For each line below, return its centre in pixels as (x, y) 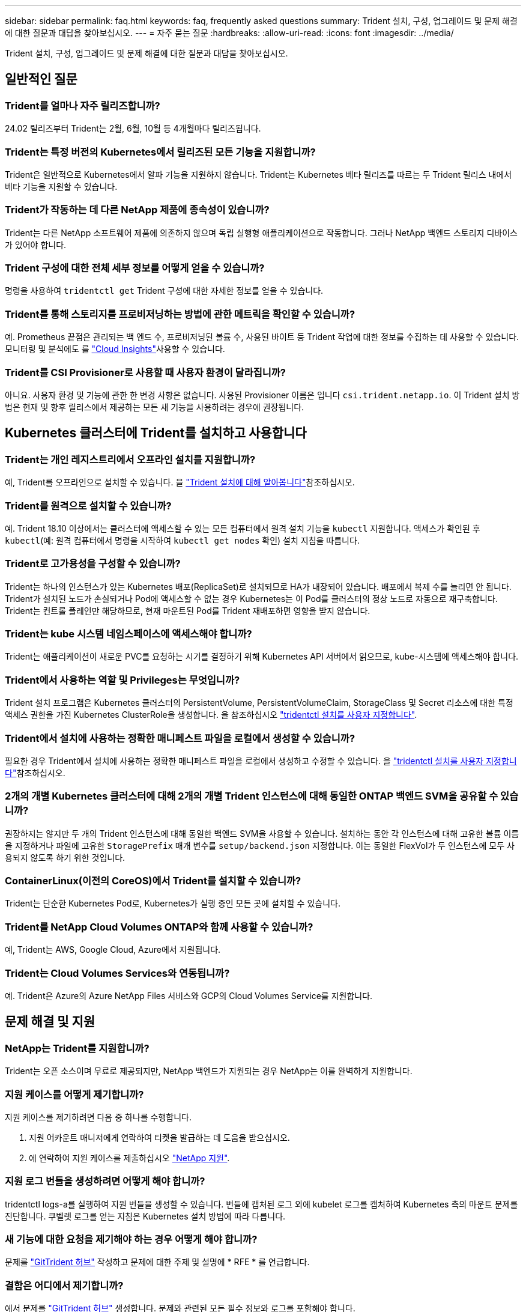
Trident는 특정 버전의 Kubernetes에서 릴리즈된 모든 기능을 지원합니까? (160, 152)
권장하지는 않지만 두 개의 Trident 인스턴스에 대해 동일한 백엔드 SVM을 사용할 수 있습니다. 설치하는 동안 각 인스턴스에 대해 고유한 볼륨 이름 (262, 833)
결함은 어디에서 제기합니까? (64, 1285)
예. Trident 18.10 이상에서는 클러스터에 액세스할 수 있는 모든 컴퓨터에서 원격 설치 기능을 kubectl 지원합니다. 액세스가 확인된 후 (243, 528)
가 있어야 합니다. (36, 244)
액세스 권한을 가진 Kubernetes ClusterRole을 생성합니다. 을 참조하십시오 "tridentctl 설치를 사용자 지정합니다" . (211, 715)
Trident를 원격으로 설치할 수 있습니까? (88, 506)
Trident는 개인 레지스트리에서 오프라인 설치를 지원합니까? (130, 459)
